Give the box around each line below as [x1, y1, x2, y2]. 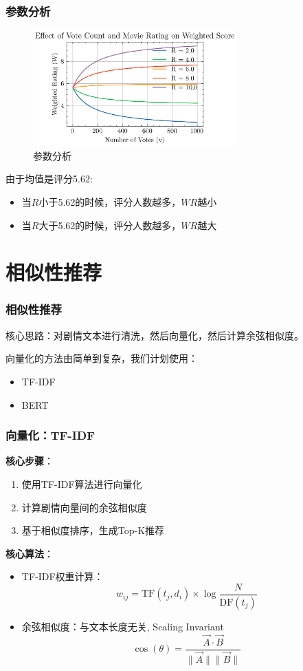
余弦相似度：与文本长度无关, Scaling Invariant [21, 619, 224, 633]
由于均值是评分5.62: [5, 171, 93, 186]
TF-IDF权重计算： [21, 569, 104, 584]
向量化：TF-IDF [5, 427, 96, 444]
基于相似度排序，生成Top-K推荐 [21, 523, 165, 537]
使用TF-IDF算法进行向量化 [21, 476, 142, 491]
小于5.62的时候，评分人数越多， [38, 194, 181, 209]
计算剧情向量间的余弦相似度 [21, 500, 147, 514]
